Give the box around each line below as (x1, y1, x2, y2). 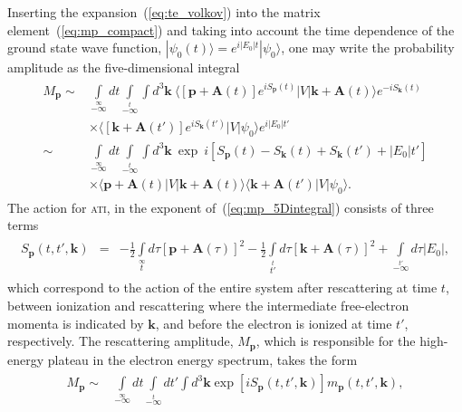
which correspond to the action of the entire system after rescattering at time (7, 278, 438, 297)
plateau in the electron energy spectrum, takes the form (47, 350, 358, 369)
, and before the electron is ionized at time (155, 313, 392, 332)
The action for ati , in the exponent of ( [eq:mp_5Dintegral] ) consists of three (7, 197, 434, 216)
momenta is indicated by (7, 313, 144, 332)
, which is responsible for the (255, 331, 416, 350)
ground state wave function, (7, 38, 162, 57)
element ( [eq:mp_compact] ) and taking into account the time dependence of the (7, 20, 455, 39)
